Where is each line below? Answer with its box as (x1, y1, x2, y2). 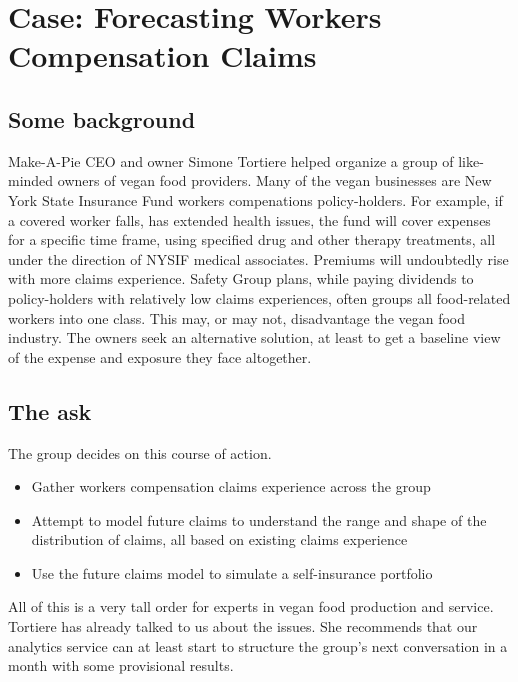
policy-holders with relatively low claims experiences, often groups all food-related (8, 287, 511, 308)
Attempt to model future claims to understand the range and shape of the (31, 509, 487, 530)
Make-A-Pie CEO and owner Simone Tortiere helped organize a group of (8, 150, 454, 171)
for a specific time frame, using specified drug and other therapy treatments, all (8, 229, 496, 250)
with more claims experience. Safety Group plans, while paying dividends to (8, 268, 474, 289)
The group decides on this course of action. (8, 442, 272, 463)
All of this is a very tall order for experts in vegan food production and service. (8, 596, 494, 617)
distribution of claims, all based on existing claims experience (31, 529, 408, 550)
